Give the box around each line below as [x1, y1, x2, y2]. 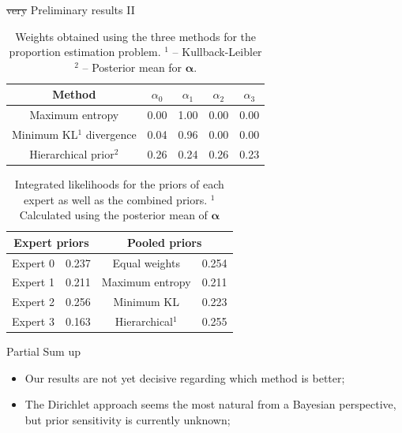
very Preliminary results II [6, 2, 135, 17]
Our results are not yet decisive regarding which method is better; [24, 369, 345, 386]
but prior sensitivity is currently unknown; [24, 412, 231, 428]
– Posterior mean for [82, 58, 182, 75]
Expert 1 [12, 274, 54, 290]
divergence [85, 126, 137, 143]
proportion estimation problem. [9, 43, 161, 60]
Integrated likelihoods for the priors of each [14, 176, 224, 192]
